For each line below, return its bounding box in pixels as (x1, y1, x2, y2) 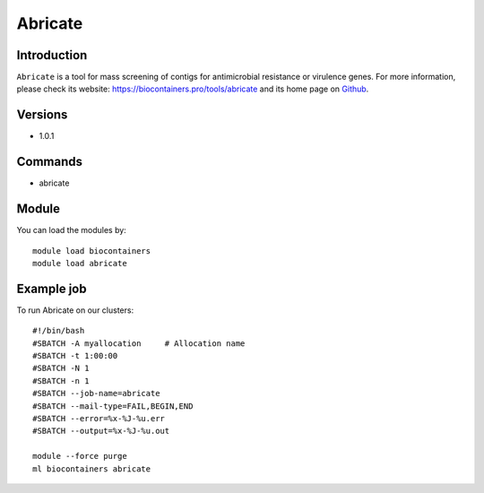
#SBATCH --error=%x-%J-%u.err (32, 413, 166, 423)
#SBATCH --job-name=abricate (32, 388, 160, 399)
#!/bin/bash (32, 325, 85, 336)
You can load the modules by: (16, 225, 127, 236)
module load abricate (32, 258, 127, 268)
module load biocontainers (32, 246, 151, 255)
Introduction (16, 48, 88, 63)
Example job (16, 281, 87, 296)
